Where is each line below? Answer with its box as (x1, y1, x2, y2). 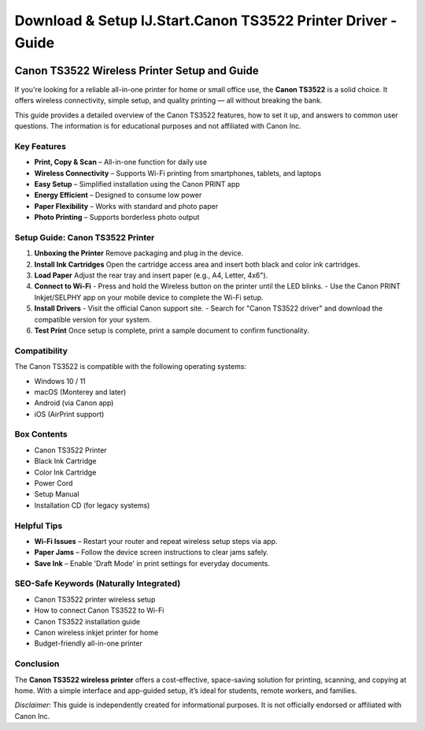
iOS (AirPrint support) (34, 409, 105, 419)
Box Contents (14, 429, 68, 440)
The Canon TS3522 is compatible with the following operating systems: (14, 362, 247, 371)
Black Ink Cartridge (34, 456, 97, 466)
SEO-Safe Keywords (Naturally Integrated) (14, 578, 181, 589)
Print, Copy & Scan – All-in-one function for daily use (34, 158, 208, 167)
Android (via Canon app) (34, 398, 114, 408)
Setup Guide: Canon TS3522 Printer (14, 232, 155, 243)
